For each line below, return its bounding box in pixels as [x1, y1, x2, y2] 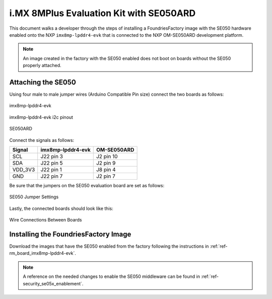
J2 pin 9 [96, 159, 116, 166]
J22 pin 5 [40, 159, 63, 166]
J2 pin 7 [96, 173, 115, 180]
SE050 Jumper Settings [9, 194, 59, 200]
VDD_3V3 [12, 166, 35, 173]
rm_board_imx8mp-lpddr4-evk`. [9, 250, 77, 256]
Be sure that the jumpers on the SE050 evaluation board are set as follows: [9, 182, 165, 188]
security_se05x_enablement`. [23, 280, 84, 286]
